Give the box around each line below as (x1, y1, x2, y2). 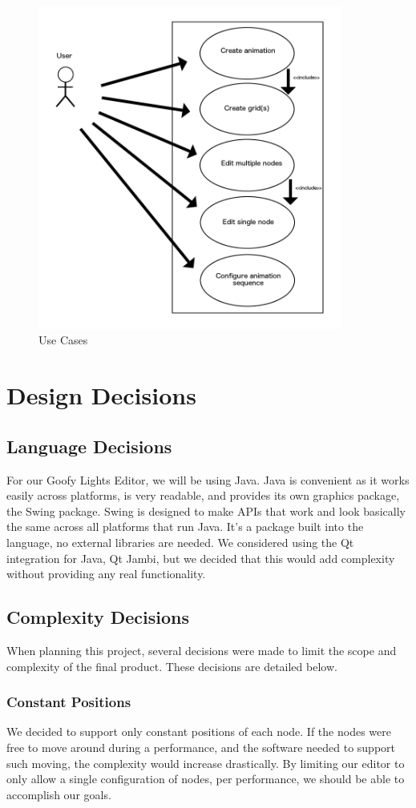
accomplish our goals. (6, 786, 111, 802)
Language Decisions (6, 433, 172, 458)
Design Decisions (6, 379, 196, 412)
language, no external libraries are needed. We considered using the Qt (6, 533, 354, 550)
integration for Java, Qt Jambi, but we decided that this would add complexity (6, 549, 395, 566)
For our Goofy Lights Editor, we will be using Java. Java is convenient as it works (6, 471, 410, 488)
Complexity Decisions (6, 605, 190, 629)
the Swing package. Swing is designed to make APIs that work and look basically (6, 502, 406, 519)
